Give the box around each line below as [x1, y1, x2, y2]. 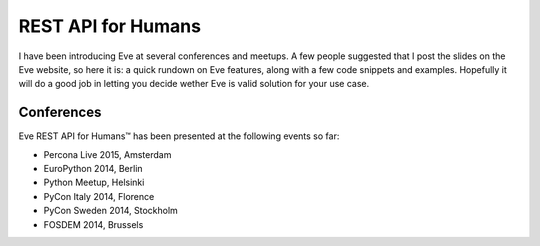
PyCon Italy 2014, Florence [43, 190, 155, 202]
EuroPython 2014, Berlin [43, 163, 144, 175]
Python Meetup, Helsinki [43, 176, 145, 189]
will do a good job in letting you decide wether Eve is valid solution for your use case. [18, 78, 370, 90]
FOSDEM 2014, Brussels [43, 218, 144, 230]
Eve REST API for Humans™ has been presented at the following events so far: [18, 130, 340, 142]
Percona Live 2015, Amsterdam [43, 148, 172, 160]
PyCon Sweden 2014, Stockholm [43, 205, 179, 217]
